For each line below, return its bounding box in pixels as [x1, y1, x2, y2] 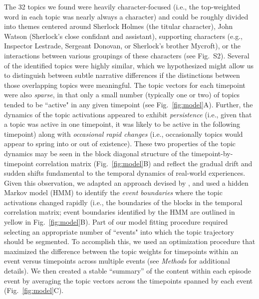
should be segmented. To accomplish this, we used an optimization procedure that [4, 236, 256, 247]
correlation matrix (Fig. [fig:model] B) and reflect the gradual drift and [35, 158, 253, 168]
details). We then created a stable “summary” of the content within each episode [4, 266, 252, 276]
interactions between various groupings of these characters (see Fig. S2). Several [4, 50, 250, 60]
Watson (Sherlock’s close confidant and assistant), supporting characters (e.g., [4, 30, 243, 41]
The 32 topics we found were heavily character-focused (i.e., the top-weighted [4, 1, 241, 11]
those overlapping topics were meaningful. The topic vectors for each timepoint [4, 79, 246, 90]
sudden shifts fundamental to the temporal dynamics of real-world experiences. [4, 168, 246, 178]
